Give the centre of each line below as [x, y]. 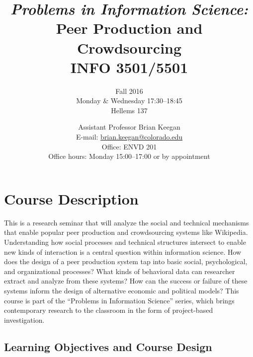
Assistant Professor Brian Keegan [129, 127]
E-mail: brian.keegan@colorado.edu [129, 137]
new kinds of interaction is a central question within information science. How [123, 251]
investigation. [24, 320]
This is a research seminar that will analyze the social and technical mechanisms [126, 222]
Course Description [71, 198]
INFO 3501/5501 [129, 67]
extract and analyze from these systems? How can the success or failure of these [126, 281]
